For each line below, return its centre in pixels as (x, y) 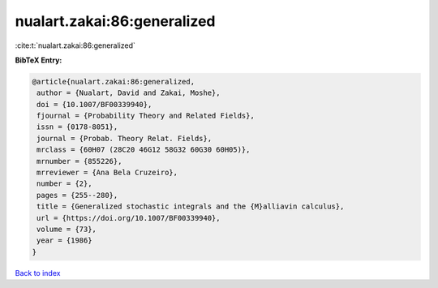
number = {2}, (64, 184)
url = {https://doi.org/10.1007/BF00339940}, (129, 218)
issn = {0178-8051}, (77, 127)
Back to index (38, 273)
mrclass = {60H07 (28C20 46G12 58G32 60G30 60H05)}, (144, 150)
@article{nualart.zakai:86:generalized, (113, 82)
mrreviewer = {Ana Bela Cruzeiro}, (107, 173)
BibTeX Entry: (39, 60)
